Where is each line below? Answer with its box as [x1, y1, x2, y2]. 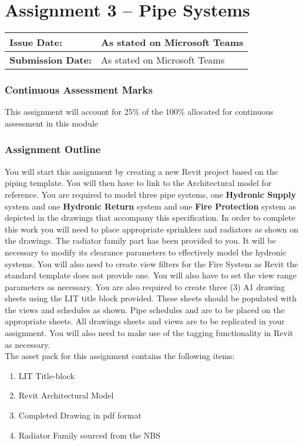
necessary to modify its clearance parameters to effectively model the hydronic [5, 245, 287, 258]
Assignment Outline [5, 142, 101, 157]
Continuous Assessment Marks [5, 82, 153, 97]
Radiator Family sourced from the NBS [18, 429, 160, 441]
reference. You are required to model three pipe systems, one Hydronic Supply [5, 188, 296, 200]
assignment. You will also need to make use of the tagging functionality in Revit [5, 327, 294, 339]
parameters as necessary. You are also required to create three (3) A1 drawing [5, 280, 285, 293]
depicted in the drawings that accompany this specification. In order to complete [5, 211, 295, 224]
